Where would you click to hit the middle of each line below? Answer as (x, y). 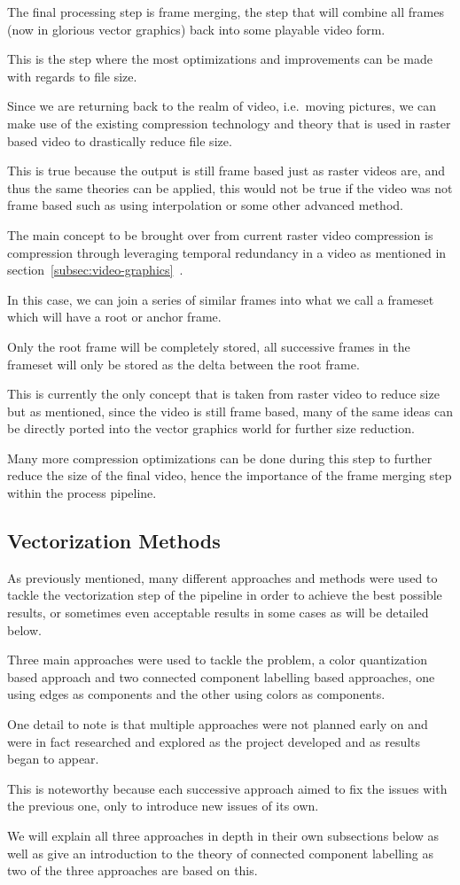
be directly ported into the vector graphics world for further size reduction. (211, 428)
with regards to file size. (72, 76)
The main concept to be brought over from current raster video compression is (220, 234)
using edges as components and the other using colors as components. (196, 694)
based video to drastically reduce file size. (120, 140)
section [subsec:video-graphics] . (95, 270)
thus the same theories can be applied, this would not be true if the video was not (230, 187)
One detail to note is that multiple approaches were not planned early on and (218, 724)
